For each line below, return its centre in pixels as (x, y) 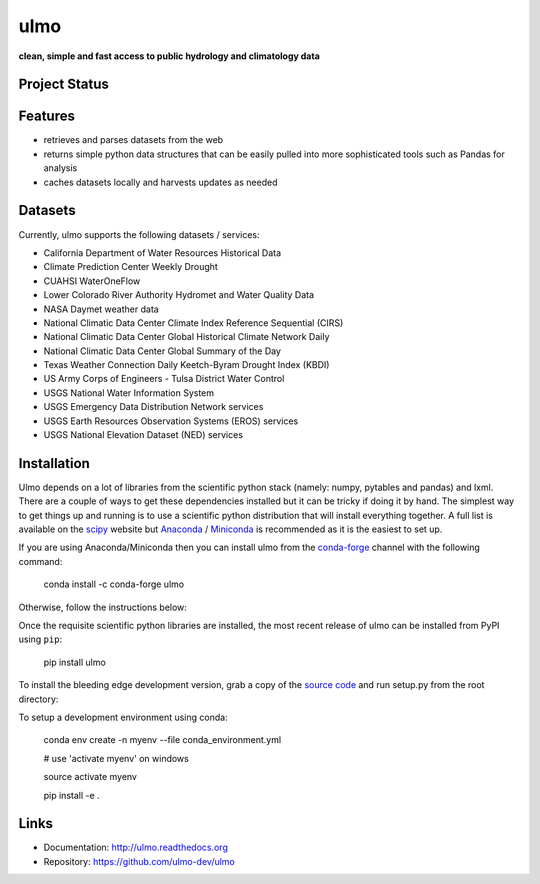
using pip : (40, 639)
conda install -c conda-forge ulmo (114, 584)
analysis (60, 168)
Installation (54, 463)
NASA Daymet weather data (101, 309)
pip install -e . (71, 795)
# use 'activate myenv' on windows (116, 758)
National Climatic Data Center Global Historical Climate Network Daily (186, 337)
